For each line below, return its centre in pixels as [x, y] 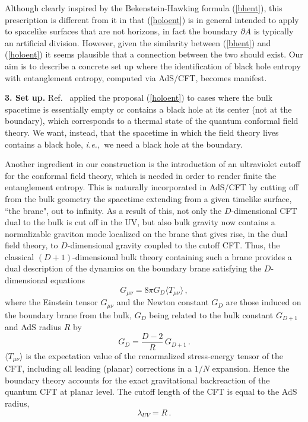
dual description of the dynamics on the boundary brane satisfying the [133, 268]
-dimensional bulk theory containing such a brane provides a [182, 256]
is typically [274, 31]
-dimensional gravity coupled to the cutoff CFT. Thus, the [174, 245]
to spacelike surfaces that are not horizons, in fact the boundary [121, 31]
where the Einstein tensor [51, 302]
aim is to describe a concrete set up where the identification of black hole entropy [153, 65]
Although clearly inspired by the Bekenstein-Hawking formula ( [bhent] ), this [144, 8]
